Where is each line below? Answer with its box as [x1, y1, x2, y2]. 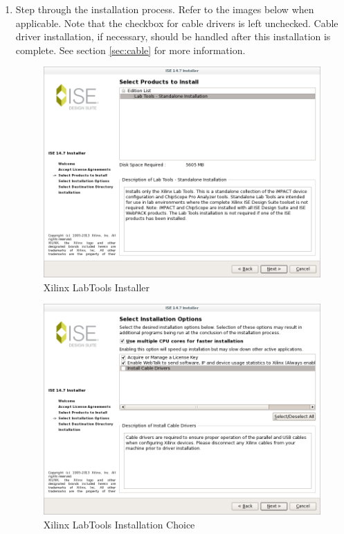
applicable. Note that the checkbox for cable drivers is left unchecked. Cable [15, 15, 338, 30]
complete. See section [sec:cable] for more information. [15, 42, 246, 57]
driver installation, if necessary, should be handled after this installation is [15, 29, 331, 44]
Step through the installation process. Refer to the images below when [15, 2, 314, 16]
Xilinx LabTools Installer [43, 279, 150, 294]
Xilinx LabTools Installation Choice [43, 517, 195, 531]
